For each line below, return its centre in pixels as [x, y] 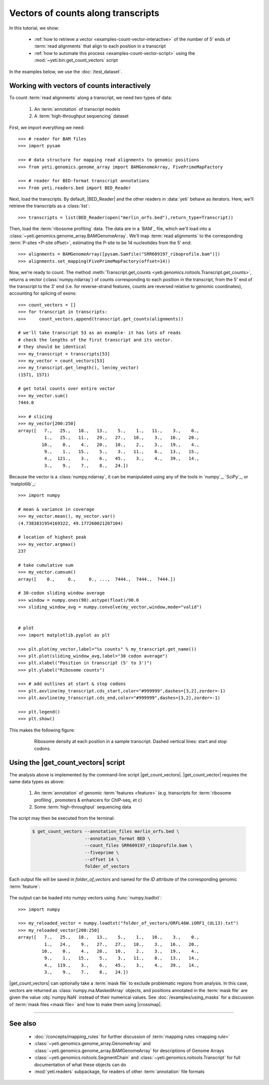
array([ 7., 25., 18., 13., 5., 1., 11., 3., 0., [109, 430]
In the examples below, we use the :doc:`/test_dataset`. [66, 71]
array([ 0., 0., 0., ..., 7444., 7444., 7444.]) [97, 579]
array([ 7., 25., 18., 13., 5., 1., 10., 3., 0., [109, 937]
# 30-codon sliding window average [62, 593]
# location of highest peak [52, 537]
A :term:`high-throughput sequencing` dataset [81, 116]
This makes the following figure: [42, 730]
